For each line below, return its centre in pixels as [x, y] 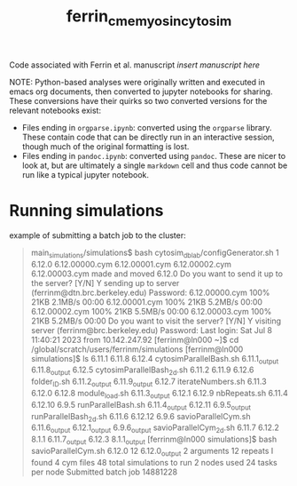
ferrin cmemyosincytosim [149, 18]
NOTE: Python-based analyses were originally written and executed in [137, 82]
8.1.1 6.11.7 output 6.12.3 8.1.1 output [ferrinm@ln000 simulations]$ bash [154, 440]
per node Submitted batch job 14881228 [104, 472]
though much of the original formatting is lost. [106, 146]
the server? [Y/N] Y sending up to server [105, 283]
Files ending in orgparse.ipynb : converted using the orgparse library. [147, 127]
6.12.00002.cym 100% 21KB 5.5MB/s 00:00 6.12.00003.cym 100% [151, 311]
